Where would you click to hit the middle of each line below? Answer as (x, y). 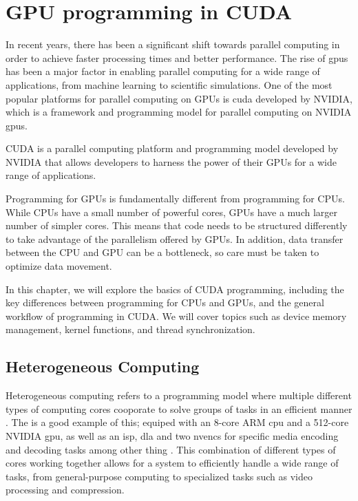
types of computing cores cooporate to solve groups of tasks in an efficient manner (179, 408)
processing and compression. (65, 490)
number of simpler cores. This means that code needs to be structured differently (177, 225)
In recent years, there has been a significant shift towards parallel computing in (173, 44)
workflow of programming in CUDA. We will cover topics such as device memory (176, 316)
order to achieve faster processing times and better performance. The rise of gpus (177, 57)
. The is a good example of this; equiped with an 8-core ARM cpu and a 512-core (177, 422)
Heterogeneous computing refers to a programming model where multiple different (179, 395)
